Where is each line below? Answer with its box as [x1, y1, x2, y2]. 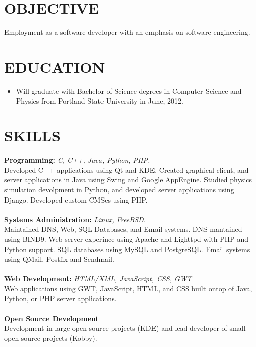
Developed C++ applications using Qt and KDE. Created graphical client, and [4, 164, 249, 175]
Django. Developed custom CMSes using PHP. [4, 194, 148, 205]
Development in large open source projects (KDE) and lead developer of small [4, 323, 246, 333]
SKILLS [4, 125, 61, 146]
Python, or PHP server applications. [4, 293, 117, 304]
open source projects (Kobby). [4, 332, 97, 343]
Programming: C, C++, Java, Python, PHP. [4, 155, 150, 165]
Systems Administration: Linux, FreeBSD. [4, 214, 146, 224]
